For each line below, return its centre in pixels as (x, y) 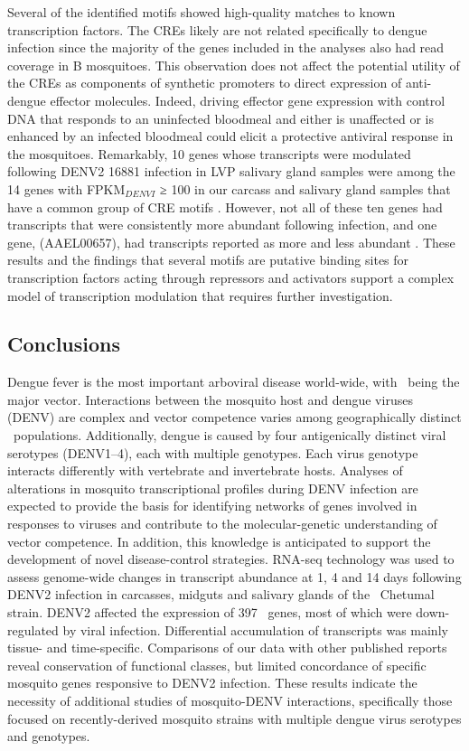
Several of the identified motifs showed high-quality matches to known (202, 12)
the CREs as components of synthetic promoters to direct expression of (205, 83)
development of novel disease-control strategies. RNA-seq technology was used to (231, 559)
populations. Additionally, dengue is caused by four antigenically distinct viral (230, 435)
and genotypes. (49, 736)
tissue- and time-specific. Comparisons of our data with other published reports (227, 648)
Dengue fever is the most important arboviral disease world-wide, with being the (234, 382)
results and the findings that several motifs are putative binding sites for (208, 260)
